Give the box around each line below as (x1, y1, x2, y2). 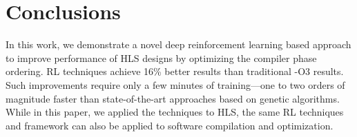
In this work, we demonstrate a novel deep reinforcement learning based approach (6, 37, 351, 52)
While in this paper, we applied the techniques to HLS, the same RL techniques (6, 105, 344, 119)
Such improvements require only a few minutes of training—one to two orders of (6, 77, 345, 92)
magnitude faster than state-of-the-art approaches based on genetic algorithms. (6, 91, 340, 105)
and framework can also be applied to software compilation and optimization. (6, 118, 334, 132)
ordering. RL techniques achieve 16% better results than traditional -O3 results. (6, 64, 344, 78)
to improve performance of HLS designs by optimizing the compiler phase (6, 50, 317, 65)
